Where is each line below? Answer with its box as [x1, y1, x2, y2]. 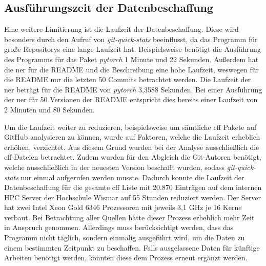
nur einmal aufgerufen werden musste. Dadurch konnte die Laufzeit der [21, 172, 244, 182]
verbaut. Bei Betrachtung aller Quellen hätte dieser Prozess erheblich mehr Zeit [4, 212, 255, 222]
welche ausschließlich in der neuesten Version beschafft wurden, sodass [4, 161, 225, 172]
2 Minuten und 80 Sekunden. [4, 104, 95, 115]
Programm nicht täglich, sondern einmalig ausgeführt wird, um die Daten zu [4, 232, 245, 243]
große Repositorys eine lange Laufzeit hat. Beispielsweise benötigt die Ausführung [4, 44, 261, 54]
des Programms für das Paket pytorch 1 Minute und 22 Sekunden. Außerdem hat [4, 53, 259, 64]
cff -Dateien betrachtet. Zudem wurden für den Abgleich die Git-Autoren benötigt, [4, 151, 261, 162]
